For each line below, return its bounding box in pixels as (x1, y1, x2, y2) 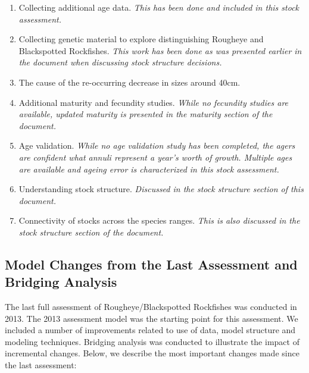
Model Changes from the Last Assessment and (5, 255, 298, 273)
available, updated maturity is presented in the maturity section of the (18, 108, 273, 120)
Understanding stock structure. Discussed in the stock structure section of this (18, 183, 304, 195)
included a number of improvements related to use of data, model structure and (5, 324, 296, 336)
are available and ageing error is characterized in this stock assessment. (18, 162, 279, 175)
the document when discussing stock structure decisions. (18, 56, 222, 68)
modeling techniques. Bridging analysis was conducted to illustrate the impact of (5, 335, 299, 347)
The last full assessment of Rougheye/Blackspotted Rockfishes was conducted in (5, 300, 297, 313)
